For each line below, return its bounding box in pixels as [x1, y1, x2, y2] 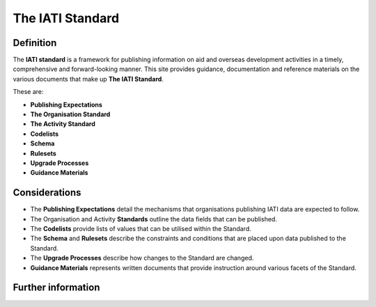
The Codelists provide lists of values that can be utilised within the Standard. [30, 225, 252, 233]
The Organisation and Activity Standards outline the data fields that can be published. [30, 214, 278, 223]
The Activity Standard [30, 120, 95, 128]
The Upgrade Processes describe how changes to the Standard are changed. [30, 254, 254, 262]
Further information [13, 282, 100, 294]
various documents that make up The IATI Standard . [13, 74, 164, 83]
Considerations [13, 187, 81, 198]
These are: [13, 88, 45, 96]
